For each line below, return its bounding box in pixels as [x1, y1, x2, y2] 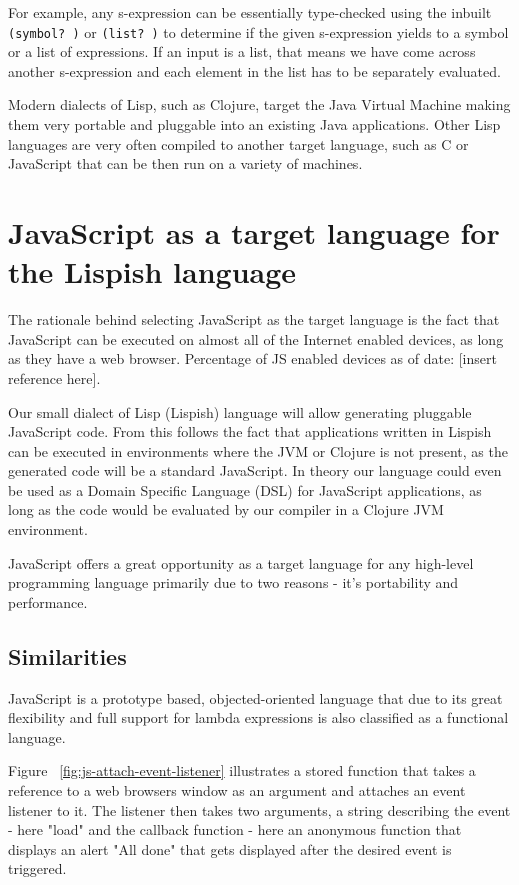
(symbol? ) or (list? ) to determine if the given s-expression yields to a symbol [8, 21, 509, 42]
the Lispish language [8, 251, 297, 292]
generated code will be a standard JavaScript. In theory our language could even [8, 460, 502, 481]
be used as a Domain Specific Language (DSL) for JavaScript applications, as [8, 479, 482, 500]
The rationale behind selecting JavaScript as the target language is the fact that [8, 309, 500, 330]
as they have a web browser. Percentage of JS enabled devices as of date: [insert [8, 348, 497, 369]
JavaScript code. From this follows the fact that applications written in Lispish [8, 421, 492, 442]
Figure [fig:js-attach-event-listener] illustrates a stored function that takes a [8, 760, 476, 781]
